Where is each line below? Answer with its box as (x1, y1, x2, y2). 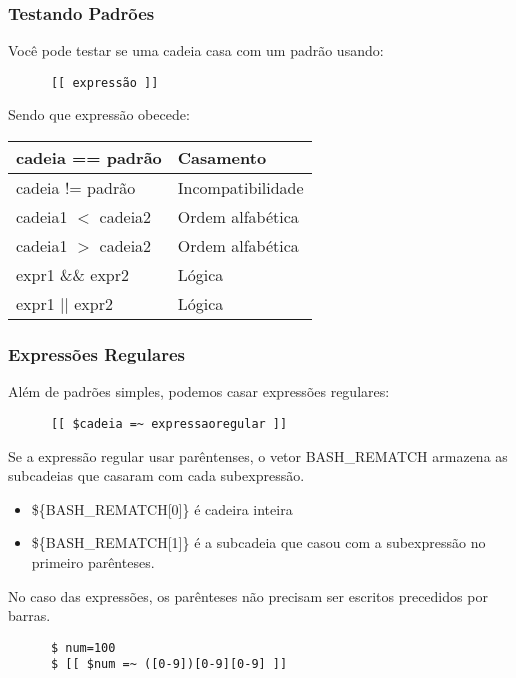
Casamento (177, 146, 267, 170)
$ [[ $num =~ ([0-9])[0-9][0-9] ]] (50, 657, 288, 672)
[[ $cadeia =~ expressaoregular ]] (50, 416, 288, 431)
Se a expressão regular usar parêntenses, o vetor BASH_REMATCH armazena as (8, 445, 508, 466)
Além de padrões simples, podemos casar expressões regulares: (8, 381, 390, 402)
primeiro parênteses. (31, 551, 155, 572)
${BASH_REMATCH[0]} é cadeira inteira (31, 498, 293, 519)
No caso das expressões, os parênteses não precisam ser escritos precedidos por (8, 585, 488, 606)
